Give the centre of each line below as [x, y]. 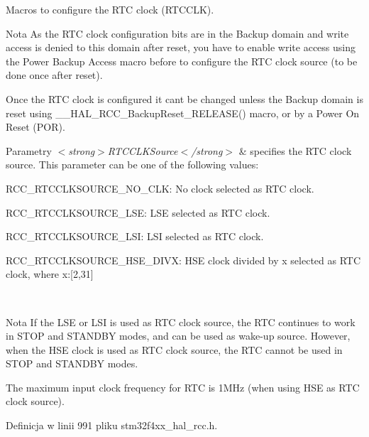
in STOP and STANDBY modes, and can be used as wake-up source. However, [178, 336]
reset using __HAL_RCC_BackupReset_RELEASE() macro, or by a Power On [183, 113]
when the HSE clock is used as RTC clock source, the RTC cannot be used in [174, 349]
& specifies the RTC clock [295, 150]
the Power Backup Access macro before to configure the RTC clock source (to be [182, 61]
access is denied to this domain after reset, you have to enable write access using [181, 47]
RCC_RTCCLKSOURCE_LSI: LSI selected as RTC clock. [135, 236]
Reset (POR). [35, 127]
